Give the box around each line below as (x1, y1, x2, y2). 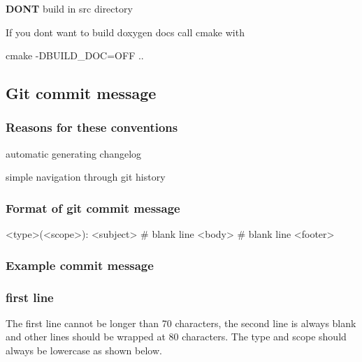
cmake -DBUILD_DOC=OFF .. (6, 48, 144, 63)
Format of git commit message (6, 199, 180, 216)
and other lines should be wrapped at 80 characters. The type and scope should (6, 329, 347, 344)
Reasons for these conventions (6, 119, 178, 136)
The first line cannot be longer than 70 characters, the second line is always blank (6, 315, 356, 330)
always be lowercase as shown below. (6, 343, 162, 358)
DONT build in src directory (6, 1, 133, 15)
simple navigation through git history (6, 169, 166, 184)
